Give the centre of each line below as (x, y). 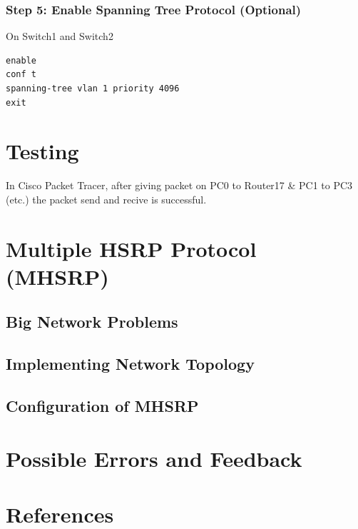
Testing (42, 151)
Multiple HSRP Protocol (131, 248)
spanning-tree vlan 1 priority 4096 (93, 89)
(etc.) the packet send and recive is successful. (106, 199)
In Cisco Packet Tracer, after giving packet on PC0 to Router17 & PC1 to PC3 (179, 185)
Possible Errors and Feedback (154, 458)
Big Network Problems (92, 322)
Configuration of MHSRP (102, 406)
